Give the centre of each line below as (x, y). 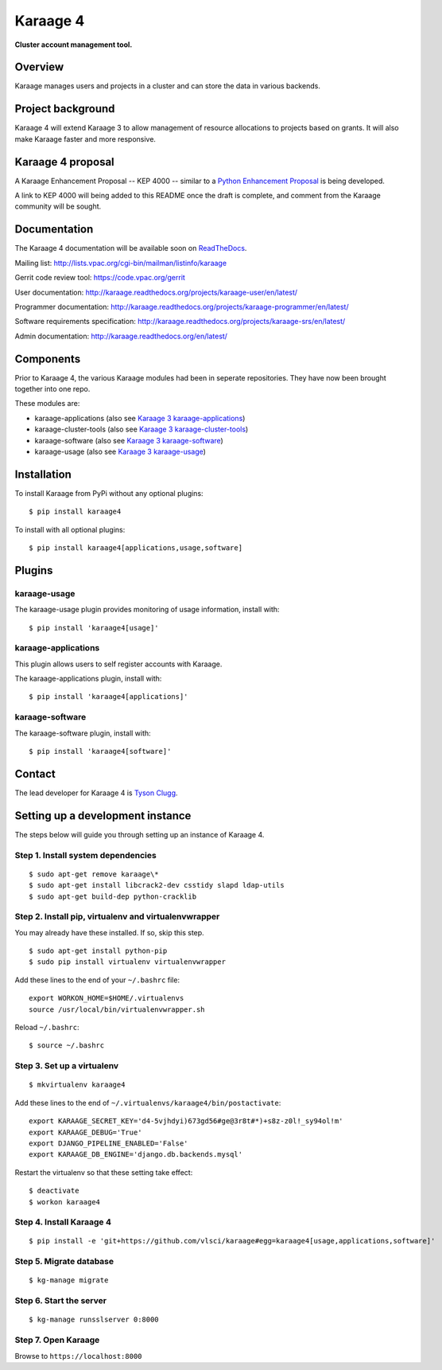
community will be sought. (58, 206)
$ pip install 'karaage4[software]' (100, 751)
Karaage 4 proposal (64, 162)
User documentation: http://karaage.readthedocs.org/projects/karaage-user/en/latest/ (156, 292)
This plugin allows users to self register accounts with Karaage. (118, 664)
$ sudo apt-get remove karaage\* (94, 874)
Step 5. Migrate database (64, 1262)
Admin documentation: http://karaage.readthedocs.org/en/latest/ (121, 336)
